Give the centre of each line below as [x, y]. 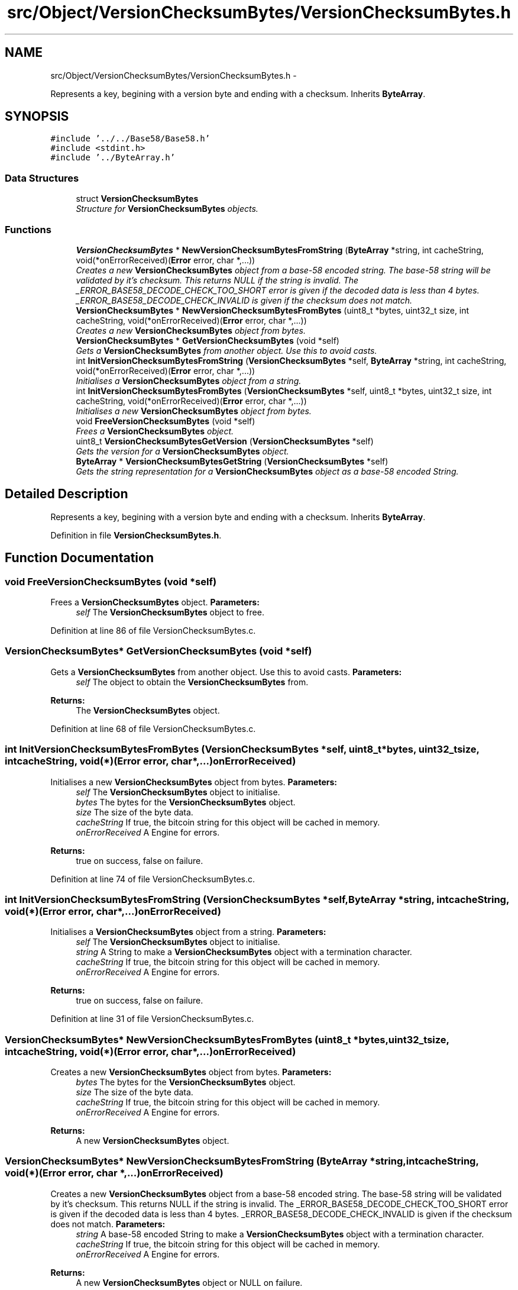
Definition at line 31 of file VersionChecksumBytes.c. [152, 1019]
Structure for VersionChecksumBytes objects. [167, 209]
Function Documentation [79, 558]
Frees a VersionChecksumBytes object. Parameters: [155, 602]
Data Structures [42, 178]
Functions [28, 229]
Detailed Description [67, 494]
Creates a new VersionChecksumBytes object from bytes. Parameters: [191, 1072]
